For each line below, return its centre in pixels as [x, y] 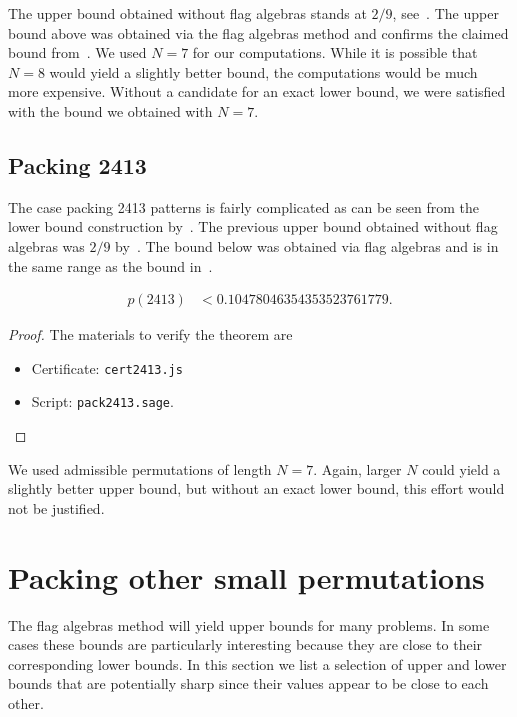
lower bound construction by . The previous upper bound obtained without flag [253, 226]
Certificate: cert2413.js [107, 367]
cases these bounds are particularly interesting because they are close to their [245, 644]
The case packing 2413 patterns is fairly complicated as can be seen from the [244, 206]
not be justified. [56, 507]
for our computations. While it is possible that [335, 52]
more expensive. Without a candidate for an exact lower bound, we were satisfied [257, 91]
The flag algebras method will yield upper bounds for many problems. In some [249, 624]
